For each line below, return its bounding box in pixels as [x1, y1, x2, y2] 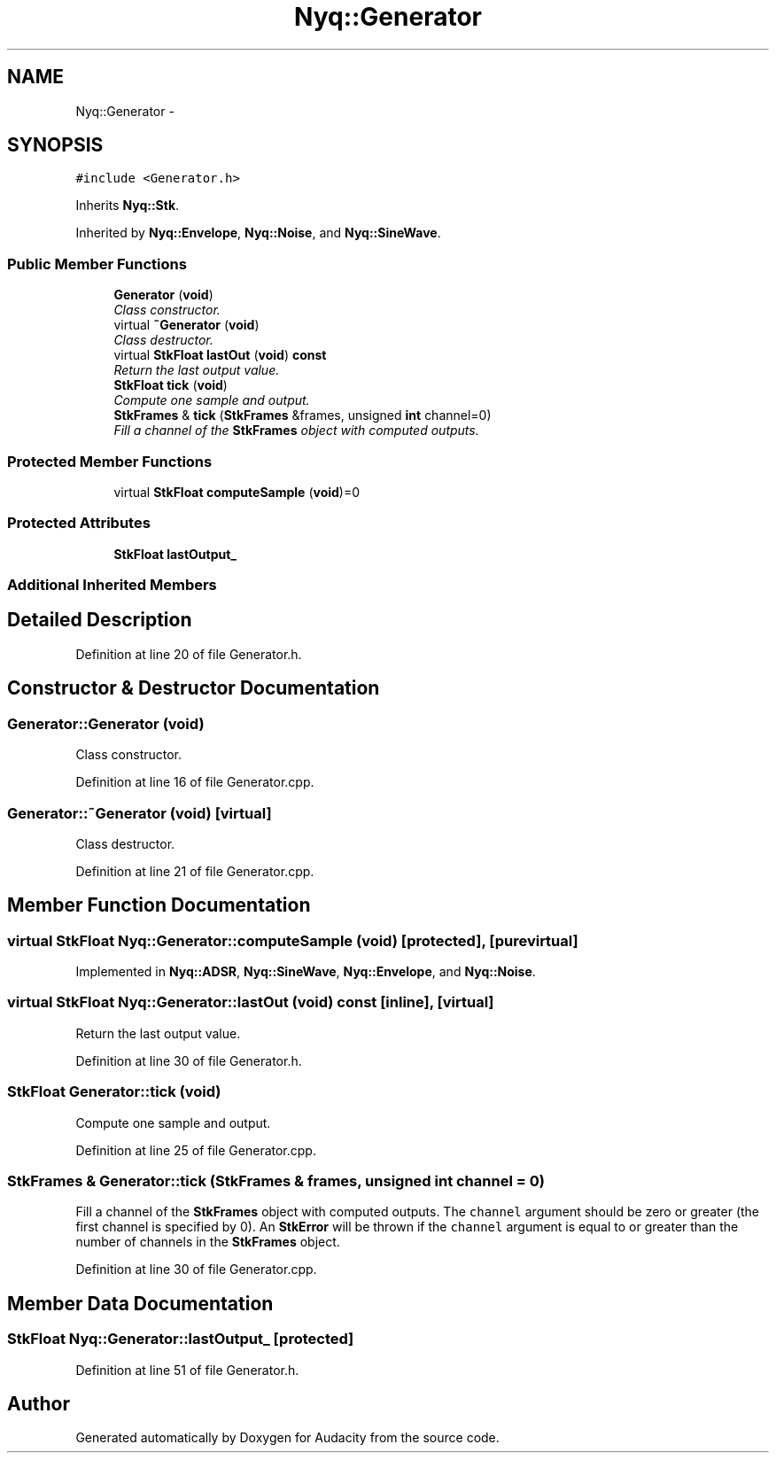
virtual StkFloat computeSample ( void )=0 [113, 484, 361, 500]
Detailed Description [7, 609, 192, 632]
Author [7, 1392, 70, 1415]
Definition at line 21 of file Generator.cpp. [75, 863, 314, 879]
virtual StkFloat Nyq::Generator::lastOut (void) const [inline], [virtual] [7, 993, 494, 1012]
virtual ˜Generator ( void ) [113, 317, 260, 333]
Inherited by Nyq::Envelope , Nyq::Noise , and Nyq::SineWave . [75, 225, 441, 241]
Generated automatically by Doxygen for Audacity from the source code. [75, 1430, 500, 1446]
